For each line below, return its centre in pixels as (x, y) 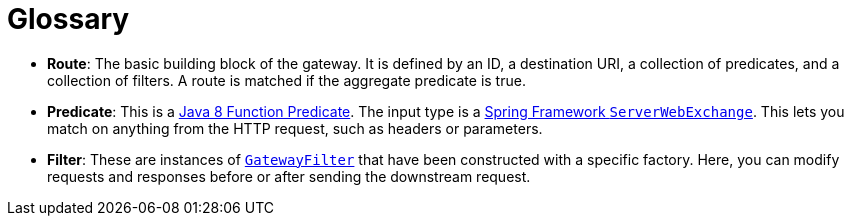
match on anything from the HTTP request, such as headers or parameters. (295, 128)
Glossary (68, 19)
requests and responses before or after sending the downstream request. (289, 176)
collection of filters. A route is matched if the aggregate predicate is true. (286, 80)
